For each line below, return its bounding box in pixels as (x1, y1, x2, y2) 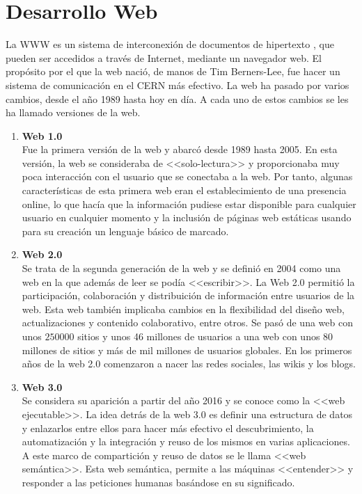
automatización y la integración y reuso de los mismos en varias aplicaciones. (22, 434, 350, 449)
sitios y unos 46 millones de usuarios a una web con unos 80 (77, 329, 333, 343)
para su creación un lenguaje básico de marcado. (22, 223, 229, 238)
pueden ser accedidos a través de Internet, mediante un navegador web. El (6, 50, 322, 65)
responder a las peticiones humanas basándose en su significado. (22, 475, 295, 489)
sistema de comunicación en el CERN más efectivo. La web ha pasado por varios (6, 77, 349, 92)
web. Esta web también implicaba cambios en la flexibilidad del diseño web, (22, 301, 345, 316)
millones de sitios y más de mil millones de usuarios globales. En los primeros (22, 342, 352, 357)
